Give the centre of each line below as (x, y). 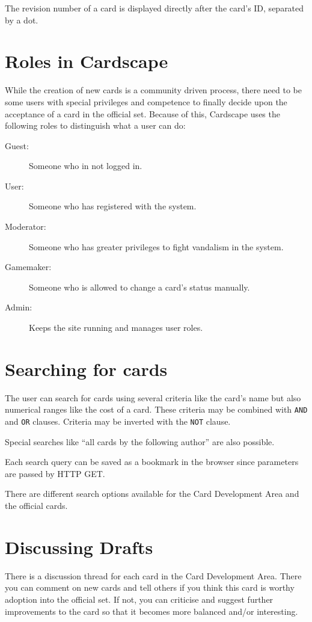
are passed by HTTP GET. (55, 473)
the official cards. (36, 506)
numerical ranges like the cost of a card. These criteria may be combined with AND (156, 409)
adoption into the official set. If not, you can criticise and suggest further (139, 599)
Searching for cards (86, 368)
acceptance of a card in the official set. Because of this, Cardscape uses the (142, 113)
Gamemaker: (28, 267)
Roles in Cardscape (87, 61)
